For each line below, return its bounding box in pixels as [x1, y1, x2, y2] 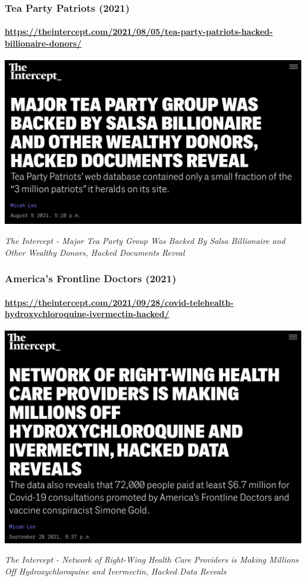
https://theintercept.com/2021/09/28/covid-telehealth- [5, 296, 234, 308]
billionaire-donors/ [5, 37, 82, 49]
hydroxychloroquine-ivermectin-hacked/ [5, 308, 169, 320]
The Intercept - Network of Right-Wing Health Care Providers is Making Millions [5, 553, 299, 566]
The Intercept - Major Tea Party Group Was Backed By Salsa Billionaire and [5, 234, 285, 246]
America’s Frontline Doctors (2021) [5, 271, 177, 286]
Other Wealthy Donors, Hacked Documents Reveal [5, 246, 185, 258]
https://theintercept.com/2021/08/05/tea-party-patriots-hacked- [5, 25, 273, 38]
